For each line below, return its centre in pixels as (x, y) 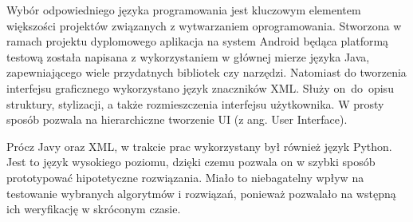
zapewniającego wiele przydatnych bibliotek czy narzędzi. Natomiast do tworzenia (206, 72)
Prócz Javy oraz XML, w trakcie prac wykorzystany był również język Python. (199, 146)
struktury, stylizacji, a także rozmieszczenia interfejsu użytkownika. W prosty (195, 103)
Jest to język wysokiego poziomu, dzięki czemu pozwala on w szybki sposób (191, 162)
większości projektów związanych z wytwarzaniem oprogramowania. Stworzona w (204, 25)
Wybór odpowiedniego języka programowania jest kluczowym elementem (184, 10)
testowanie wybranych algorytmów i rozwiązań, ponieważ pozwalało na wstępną (201, 193)
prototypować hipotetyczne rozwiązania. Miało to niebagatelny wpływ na (185, 177)
